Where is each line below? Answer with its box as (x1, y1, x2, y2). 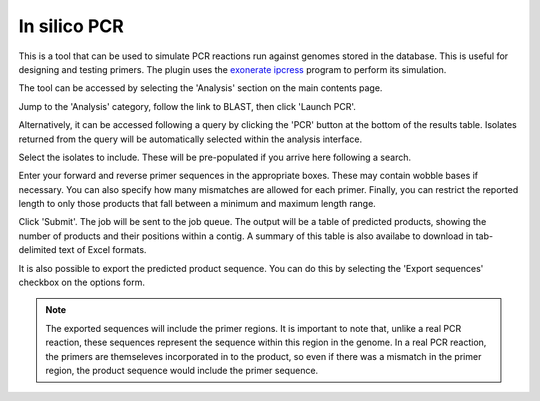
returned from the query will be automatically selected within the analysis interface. (18, 133, 363, 145)
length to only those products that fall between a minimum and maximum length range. (18, 198, 377, 210)
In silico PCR (18, 15, 124, 37)
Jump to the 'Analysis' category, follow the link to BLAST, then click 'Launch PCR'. (18, 100, 357, 112)
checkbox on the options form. (18, 276, 145, 289)
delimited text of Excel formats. (18, 244, 147, 256)
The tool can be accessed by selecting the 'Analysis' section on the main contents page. (18, 82, 383, 94)
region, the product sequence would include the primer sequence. (45, 364, 319, 376)
